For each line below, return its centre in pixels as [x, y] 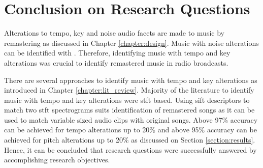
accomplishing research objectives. [57, 160]
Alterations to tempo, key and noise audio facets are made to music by [114, 33]
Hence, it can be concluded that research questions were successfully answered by [130, 149]
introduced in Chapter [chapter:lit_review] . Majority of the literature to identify [129, 90]
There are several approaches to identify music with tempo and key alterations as [131, 80]
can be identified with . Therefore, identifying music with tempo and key [117, 53]
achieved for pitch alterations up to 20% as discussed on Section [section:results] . [130, 140]
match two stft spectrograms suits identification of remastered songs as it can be [129, 110]
